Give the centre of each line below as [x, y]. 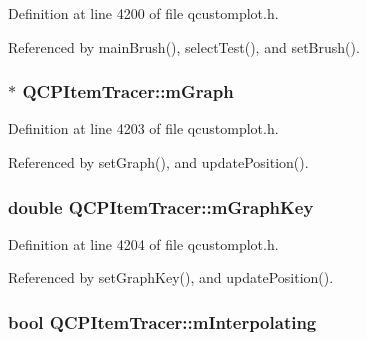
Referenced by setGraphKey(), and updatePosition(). [171, 277]
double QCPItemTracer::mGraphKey [161, 206]
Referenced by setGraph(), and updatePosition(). [158, 162]
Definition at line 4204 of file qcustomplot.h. [143, 243]
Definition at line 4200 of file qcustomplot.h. [143, 13]
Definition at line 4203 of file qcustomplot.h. [143, 128]
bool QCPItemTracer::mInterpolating [162, 321]
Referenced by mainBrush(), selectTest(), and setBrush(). [184, 46]
